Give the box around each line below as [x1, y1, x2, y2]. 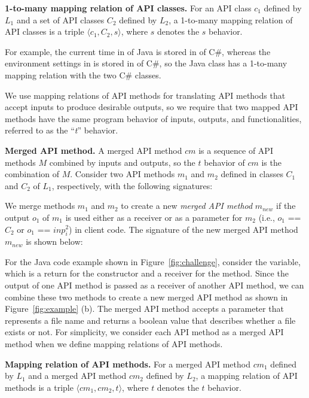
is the [261, 156, 282, 168]
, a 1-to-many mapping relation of [169, 13, 293, 26]
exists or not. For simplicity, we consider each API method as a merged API [5, 326, 284, 338]
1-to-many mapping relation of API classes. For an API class [5, 2, 252, 14]
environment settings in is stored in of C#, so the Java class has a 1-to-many [5, 57, 287, 69]
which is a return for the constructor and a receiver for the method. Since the [5, 267, 289, 279]
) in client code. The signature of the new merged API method [69, 223, 298, 235]
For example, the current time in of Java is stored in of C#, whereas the [5, 45, 271, 57]
